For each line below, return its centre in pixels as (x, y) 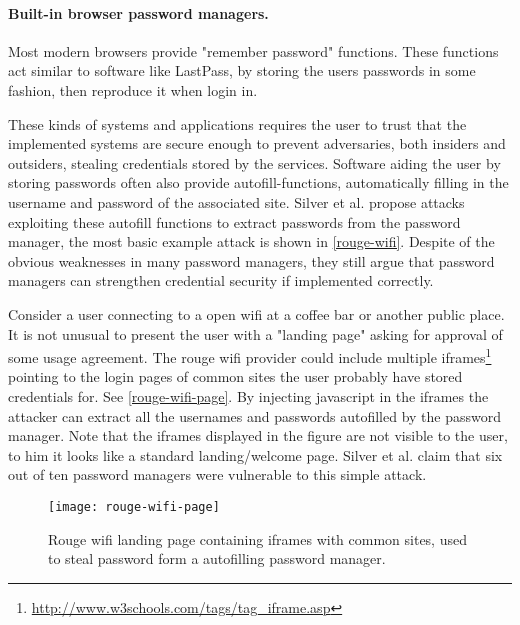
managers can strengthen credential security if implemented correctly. (221, 280)
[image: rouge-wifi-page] (134, 506)
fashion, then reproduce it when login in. (133, 89)
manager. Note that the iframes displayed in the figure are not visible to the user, (258, 435)
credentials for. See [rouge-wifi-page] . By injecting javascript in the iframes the (248, 395)
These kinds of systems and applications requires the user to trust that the (237, 123)
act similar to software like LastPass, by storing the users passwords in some (242, 70)
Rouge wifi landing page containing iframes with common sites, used (257, 538)
